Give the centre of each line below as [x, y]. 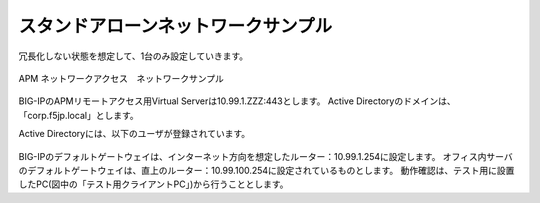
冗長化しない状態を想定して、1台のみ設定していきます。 [133, 56]
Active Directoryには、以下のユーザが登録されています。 [134, 134]
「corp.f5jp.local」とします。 [78, 115]
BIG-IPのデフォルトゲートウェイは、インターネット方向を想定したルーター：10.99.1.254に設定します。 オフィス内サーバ [266, 156]
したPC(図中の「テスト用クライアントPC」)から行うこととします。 [153, 184]
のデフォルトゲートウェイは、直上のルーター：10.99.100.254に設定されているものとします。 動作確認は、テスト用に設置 [266, 170]
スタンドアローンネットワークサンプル [175, 26]
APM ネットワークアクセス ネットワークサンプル [121, 78]
